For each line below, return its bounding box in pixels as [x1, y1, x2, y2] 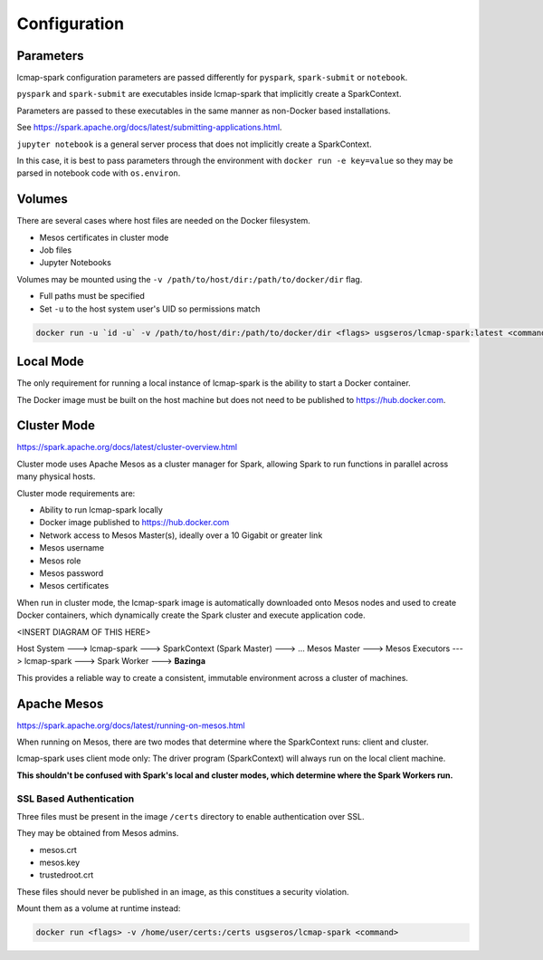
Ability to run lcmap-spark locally [39, 504, 163, 515]
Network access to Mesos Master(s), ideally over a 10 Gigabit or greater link [39, 530, 323, 541]
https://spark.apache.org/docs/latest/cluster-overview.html [16, 442, 238, 453]
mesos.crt [39, 844, 77, 855]
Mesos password [39, 567, 104, 579]
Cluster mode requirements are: [16, 487, 136, 498]
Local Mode [16, 354, 85, 370]
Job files [39, 245, 72, 255]
